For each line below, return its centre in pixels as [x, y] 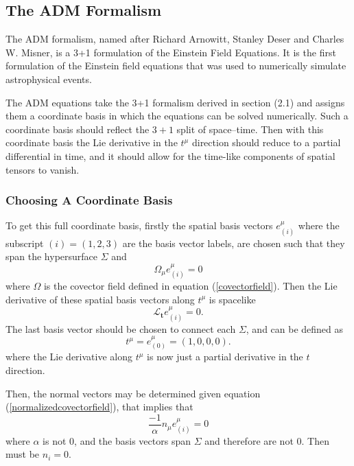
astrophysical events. [49, 79]
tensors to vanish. [43, 169]
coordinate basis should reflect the [78, 129]
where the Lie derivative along [69, 357]
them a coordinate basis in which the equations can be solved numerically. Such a [177, 116]
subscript [25, 243]
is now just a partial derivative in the [225, 357]
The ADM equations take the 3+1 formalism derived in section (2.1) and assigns [175, 102]
